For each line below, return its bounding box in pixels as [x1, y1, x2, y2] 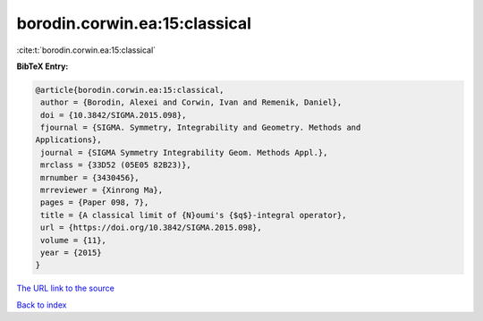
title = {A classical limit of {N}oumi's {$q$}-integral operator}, [40, 210, 347, 220]
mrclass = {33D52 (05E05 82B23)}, [40, 160, 191, 170]
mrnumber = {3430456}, [40, 173, 140, 182]
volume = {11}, [40, 235, 107, 245]
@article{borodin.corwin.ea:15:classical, [35, 85, 225, 95]
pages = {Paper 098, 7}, [40, 198, 149, 207]
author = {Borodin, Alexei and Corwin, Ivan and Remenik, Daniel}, [40, 97, 343, 107]
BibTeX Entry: [16, 61, 69, 72]
